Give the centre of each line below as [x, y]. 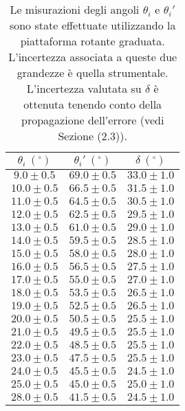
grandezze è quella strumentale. [92, 73]
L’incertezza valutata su [84, 88]
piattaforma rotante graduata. [92, 41]
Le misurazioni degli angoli [75, 9]
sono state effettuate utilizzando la [92, 25]
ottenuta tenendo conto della [93, 104]
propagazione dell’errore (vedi [93, 120]
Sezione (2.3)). [92, 136]
